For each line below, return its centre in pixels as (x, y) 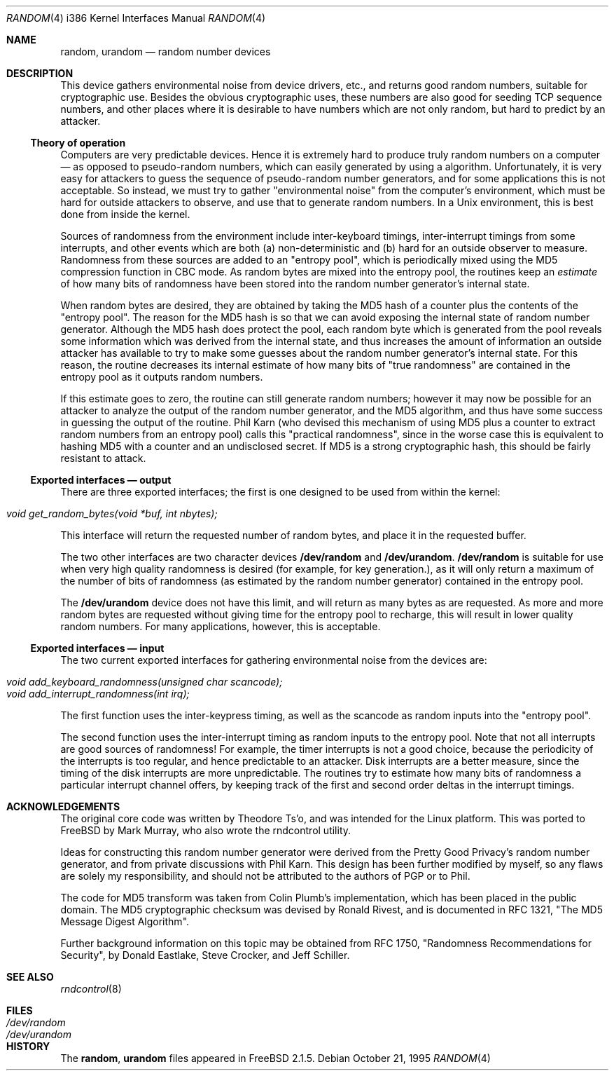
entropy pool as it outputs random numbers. (162, 377)
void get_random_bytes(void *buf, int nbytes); (112, 513)
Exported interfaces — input (97, 648)
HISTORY (28, 1046)
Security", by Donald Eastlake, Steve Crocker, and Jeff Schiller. (205, 955)
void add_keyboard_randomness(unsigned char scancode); (145, 682)
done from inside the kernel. (125, 214)
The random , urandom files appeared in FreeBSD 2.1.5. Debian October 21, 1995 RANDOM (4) (275, 1058)
